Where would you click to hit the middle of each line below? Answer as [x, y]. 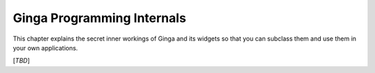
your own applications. [45, 48]
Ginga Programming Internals [100, 18]
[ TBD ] [22, 61]
